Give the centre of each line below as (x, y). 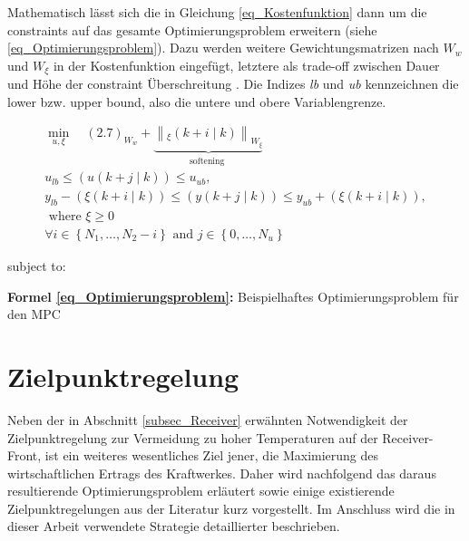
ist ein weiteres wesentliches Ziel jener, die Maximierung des (212, 455)
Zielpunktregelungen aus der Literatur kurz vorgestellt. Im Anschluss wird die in (231, 508)
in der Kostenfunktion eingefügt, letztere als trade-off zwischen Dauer (246, 65)
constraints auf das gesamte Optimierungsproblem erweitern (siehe (192, 29)
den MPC (34, 314)
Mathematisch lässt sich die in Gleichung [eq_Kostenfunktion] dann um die (217, 12)
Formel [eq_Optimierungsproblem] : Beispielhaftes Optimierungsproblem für (233, 296)
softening (207, 161)
